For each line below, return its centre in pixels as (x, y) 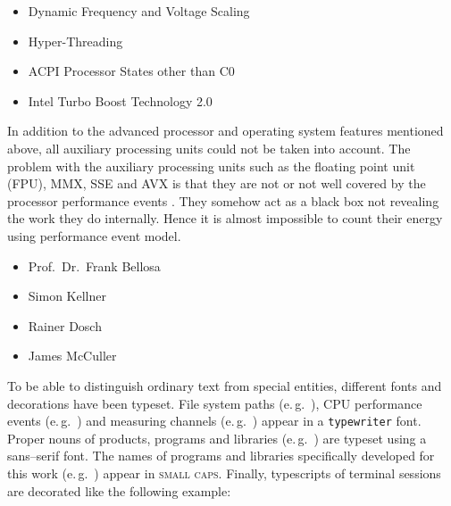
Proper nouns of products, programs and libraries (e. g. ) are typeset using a (217, 438)
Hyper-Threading (75, 41)
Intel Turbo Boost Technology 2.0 (120, 100)
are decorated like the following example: (119, 490)
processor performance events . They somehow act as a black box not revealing (223, 200)
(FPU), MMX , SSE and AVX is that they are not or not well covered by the (217, 183)
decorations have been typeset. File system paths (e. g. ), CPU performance (215, 403)
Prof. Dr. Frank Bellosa (94, 265)
